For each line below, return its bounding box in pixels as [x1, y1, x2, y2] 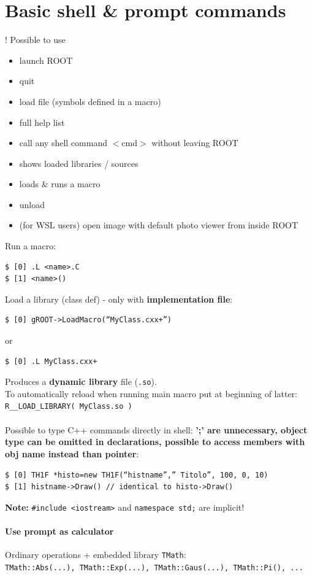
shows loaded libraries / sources [19, 157, 139, 169]
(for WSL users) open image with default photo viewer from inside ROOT [19, 219, 299, 231]
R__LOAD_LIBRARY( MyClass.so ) [5, 402, 132, 411]
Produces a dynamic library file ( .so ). [5, 375, 157, 388]
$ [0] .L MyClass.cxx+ [5, 357, 97, 366]
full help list [19, 115, 65, 128]
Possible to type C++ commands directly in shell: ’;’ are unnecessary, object [5, 423, 308, 436]
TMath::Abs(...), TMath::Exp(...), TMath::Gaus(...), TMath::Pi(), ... [5, 563, 303, 572]
